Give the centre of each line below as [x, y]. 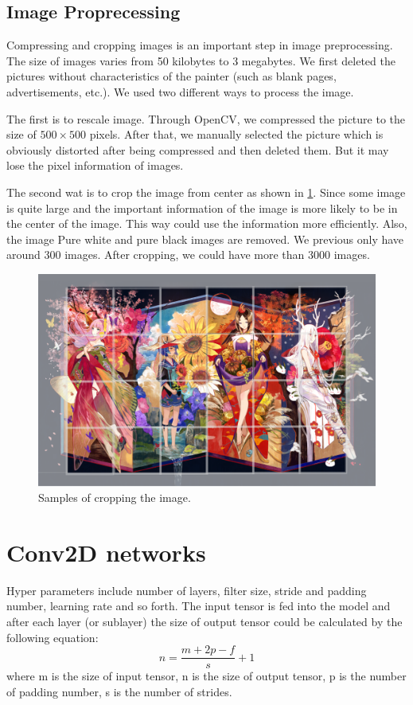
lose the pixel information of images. [95, 165]
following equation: [53, 637]
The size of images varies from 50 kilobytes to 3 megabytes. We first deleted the [201, 60]
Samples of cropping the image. [115, 497]
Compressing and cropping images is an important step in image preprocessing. [200, 45]
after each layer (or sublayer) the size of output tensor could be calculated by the [205, 622]
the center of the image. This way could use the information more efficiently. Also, [207, 223]
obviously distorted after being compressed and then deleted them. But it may [198, 149]
